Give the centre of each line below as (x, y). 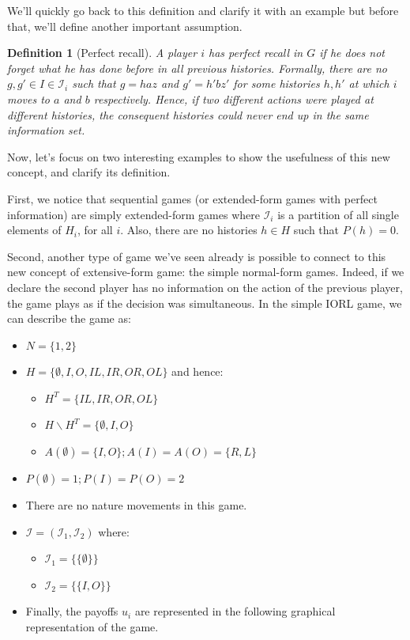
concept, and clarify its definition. (89, 172)
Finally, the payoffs (72, 611)
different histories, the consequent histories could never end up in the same (188, 114)
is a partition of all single (338, 214)
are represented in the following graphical (235, 611)
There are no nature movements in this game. (136, 505)
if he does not (352, 53)
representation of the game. (92, 627)
